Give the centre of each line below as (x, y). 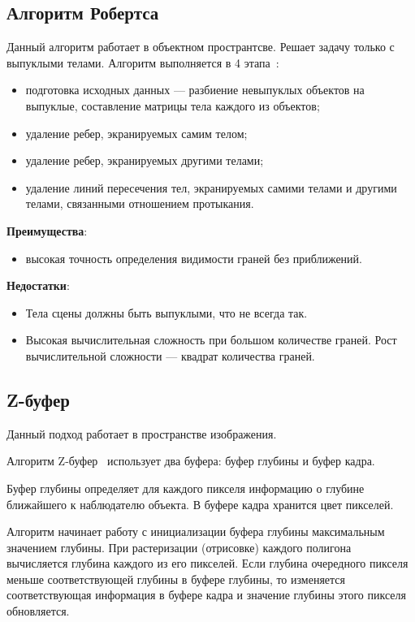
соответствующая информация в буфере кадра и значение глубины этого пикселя (206, 595)
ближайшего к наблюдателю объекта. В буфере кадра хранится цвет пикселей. (200, 504)
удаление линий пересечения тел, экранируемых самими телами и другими (211, 187)
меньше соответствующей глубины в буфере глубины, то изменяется (176, 579)
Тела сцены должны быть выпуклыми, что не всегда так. (166, 312)
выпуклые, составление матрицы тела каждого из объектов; (173, 105)
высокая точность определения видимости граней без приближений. (194, 258)
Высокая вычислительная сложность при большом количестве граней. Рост (211, 340)
